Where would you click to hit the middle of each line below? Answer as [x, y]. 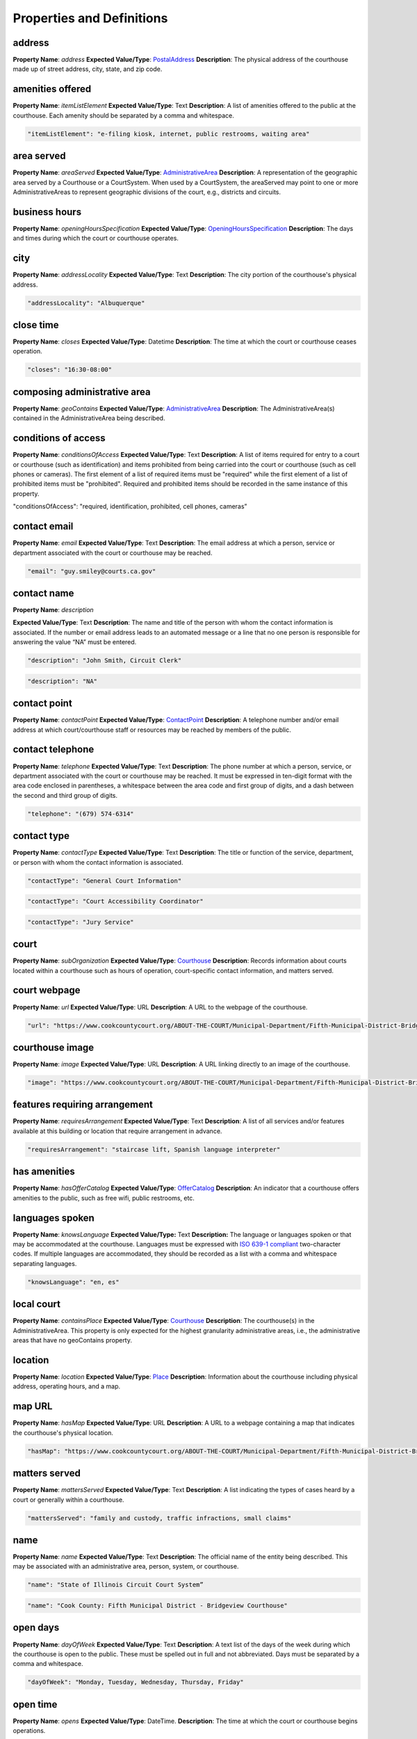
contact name [43, 593]
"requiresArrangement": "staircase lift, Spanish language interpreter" [154, 1149]
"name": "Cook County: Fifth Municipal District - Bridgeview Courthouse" [158, 1606]
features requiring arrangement [83, 1105]
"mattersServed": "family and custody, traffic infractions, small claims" [160, 1518]
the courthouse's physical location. [63, 1432]
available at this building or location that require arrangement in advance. [117, 1131]
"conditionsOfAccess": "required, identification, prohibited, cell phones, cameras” [130, 506]
